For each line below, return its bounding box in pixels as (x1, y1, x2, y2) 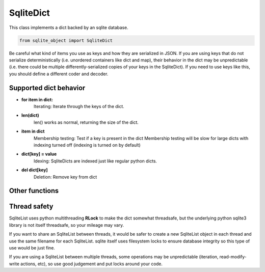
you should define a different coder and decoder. (9, 71, 108, 77)
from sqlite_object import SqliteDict (19, 37, 113, 43)
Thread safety (9, 202, 53, 211)
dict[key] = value (21, 151, 57, 157)
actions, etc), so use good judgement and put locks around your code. (20, 261, 163, 267)
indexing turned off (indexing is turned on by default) (33, 142, 141, 148)
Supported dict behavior (9, 83, 85, 92)
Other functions (9, 187, 59, 195)
